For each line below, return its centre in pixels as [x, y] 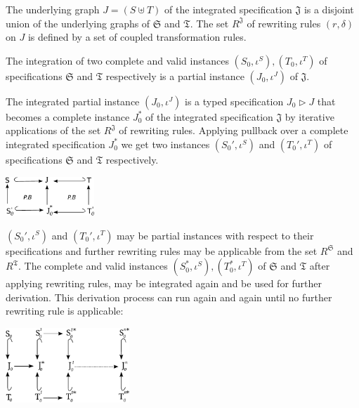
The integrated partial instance [73, 101]
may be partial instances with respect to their [215, 235]
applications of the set [53, 130]
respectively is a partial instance [175, 75]
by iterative [309, 116]
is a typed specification [234, 101]
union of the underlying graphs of [78, 23]
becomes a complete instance [68, 116]
